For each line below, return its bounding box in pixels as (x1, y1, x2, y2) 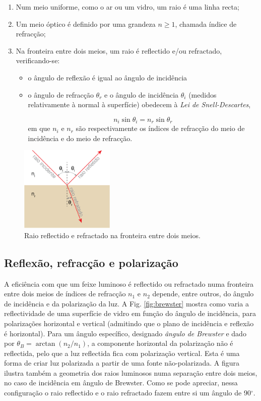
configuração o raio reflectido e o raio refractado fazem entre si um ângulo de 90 (4, 387, 251, 398)
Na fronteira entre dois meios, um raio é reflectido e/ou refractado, (16, 45, 222, 56)
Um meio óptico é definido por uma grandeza (16, 18, 156, 29)
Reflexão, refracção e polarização (4, 254, 178, 270)
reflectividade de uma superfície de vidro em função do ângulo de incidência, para (4, 308, 256, 319)
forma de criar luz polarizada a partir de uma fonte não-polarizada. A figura (4, 358, 240, 368)
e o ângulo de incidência (104, 89, 179, 100)
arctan (35, 340, 55, 348)
